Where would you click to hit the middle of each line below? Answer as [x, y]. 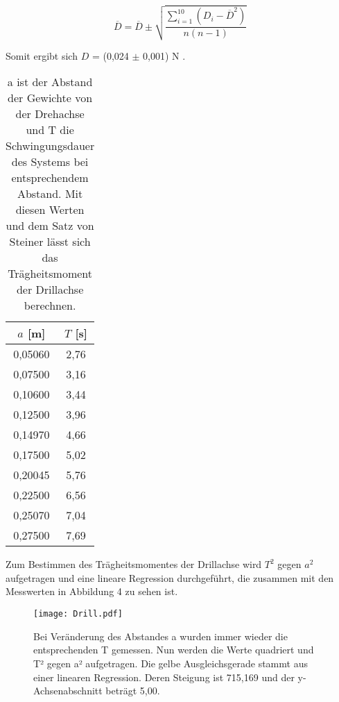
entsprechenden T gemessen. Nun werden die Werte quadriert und [174, 650]
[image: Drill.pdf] [78, 614]
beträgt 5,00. [133, 691]
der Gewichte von [50, 98]
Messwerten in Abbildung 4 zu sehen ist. [92, 591]
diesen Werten [50, 210]
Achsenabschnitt [68, 691]
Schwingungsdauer [50, 146]
